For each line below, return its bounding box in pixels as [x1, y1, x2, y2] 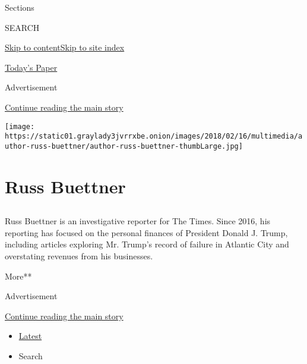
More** [5, 269, 32, 282]
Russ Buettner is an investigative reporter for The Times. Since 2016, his [5, 215, 271, 227]
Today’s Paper [5, 61, 58, 73]
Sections [5, 1, 34, 13]
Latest [18, 330, 42, 342]
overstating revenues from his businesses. [5, 250, 153, 262]
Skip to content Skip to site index [5, 41, 125, 54]
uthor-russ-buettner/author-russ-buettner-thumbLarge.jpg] [5, 142, 243, 150]
